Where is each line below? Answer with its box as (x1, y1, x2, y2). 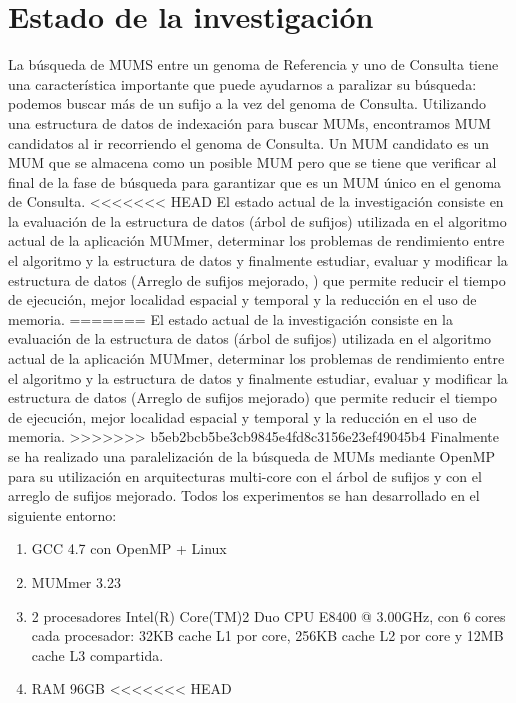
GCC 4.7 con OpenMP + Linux (31, 538, 227, 559)
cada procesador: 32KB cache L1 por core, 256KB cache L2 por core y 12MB (31, 625, 504, 646)
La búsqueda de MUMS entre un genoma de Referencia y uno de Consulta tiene (8, 54, 499, 75)
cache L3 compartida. (31, 644, 164, 665)
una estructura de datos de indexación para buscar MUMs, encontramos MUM (8, 112, 491, 133)
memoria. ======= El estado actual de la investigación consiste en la (8, 308, 454, 329)
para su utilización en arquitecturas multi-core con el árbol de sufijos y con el (8, 465, 482, 486)
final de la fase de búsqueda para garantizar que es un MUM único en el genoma (8, 171, 502, 192)
